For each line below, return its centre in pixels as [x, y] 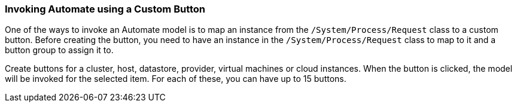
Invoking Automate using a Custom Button [105, 9]
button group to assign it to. [59, 50]
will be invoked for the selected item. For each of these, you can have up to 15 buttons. [176, 79]
